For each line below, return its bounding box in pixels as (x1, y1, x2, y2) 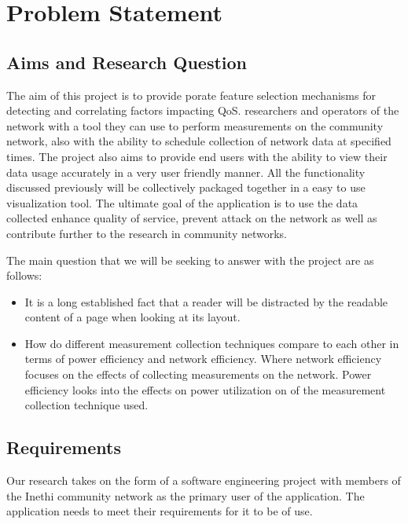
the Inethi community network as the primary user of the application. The (6, 487, 365, 504)
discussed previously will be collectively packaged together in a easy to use (6, 179, 366, 196)
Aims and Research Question (6, 49, 248, 74)
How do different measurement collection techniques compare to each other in (24, 335, 399, 351)
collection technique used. (24, 397, 149, 413)
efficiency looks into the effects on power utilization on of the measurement (24, 381, 386, 398)
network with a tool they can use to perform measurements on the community (6, 117, 384, 134)
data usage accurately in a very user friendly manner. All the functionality (6, 163, 366, 180)
